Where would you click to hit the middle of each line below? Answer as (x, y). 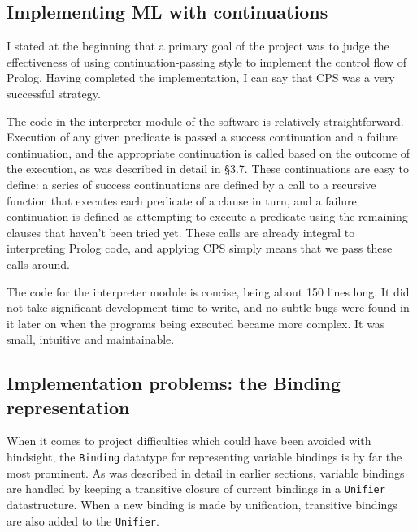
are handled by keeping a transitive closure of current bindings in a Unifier (196, 489)
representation (68, 407)
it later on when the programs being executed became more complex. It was (196, 323)
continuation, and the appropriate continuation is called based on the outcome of (208, 152)
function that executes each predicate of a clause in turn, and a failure (182, 200)
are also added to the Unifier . (83, 520)
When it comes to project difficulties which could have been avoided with (189, 441)
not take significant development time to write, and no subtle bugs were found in (208, 307)
